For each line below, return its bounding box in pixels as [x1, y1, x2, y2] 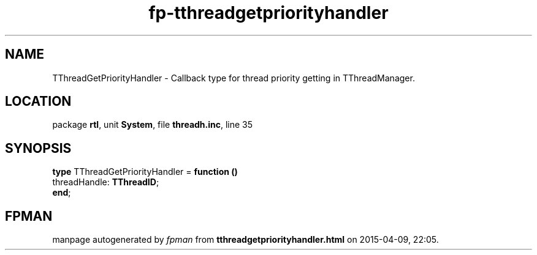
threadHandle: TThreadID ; [52, 177, 159, 188]
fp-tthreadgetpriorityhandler [148, 2, 389, 23]
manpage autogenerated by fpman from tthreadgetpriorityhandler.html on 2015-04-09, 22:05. [52, 234, 439, 245]
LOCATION [5, 94, 72, 109]
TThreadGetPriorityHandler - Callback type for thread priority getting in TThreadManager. [52, 72, 415, 83]
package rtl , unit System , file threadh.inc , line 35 [52, 119, 253, 130]
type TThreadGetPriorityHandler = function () [52, 166, 238, 177]
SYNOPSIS [5, 140, 72, 156]
